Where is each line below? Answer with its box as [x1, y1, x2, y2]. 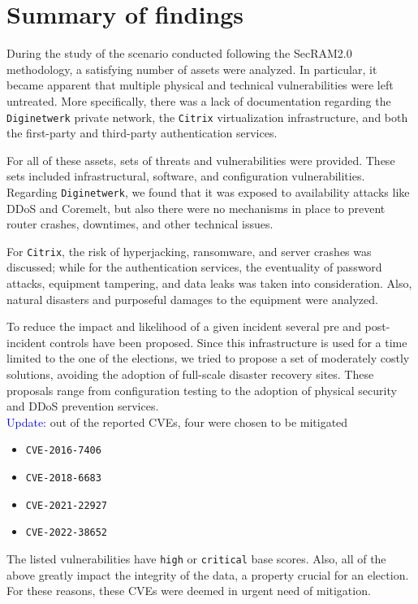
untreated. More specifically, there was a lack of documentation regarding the [6, 92, 391, 109]
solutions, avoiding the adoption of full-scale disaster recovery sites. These [6, 366, 374, 382]
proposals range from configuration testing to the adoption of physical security [6, 381, 397, 398]
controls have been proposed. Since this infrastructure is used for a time [50, 333, 407, 350]
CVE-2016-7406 [25, 445, 101, 457]
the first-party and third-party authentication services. [6, 124, 278, 141]
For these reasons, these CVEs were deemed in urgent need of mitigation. [6, 582, 371, 599]
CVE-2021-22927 [25, 499, 108, 511]
